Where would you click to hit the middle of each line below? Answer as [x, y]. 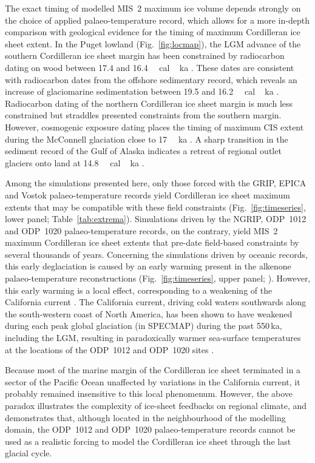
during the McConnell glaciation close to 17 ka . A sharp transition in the [147, 139]
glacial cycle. [29, 453]
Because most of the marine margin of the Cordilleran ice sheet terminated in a [153, 370]
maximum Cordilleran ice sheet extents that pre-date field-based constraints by [152, 242]
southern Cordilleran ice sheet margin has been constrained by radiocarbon [145, 56]
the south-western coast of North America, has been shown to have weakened [149, 313]
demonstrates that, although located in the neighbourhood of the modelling [145, 417]
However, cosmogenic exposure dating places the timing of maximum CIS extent [154, 127]
